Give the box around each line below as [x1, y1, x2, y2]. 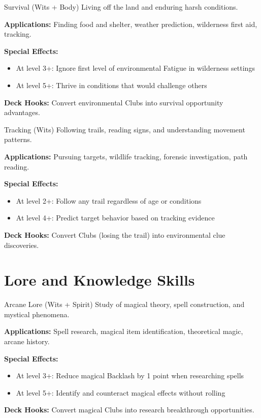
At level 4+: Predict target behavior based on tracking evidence [16, 212, 215, 223]
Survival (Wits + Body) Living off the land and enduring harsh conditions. [4, 2, 238, 12]
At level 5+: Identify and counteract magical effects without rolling [16, 387, 225, 398]
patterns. [4, 134, 32, 145]
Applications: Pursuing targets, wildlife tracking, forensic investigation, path [4, 151, 248, 161]
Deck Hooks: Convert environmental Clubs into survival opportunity [4, 97, 223, 107]
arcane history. [4, 336, 50, 346]
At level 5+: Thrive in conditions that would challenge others [16, 79, 207, 90]
